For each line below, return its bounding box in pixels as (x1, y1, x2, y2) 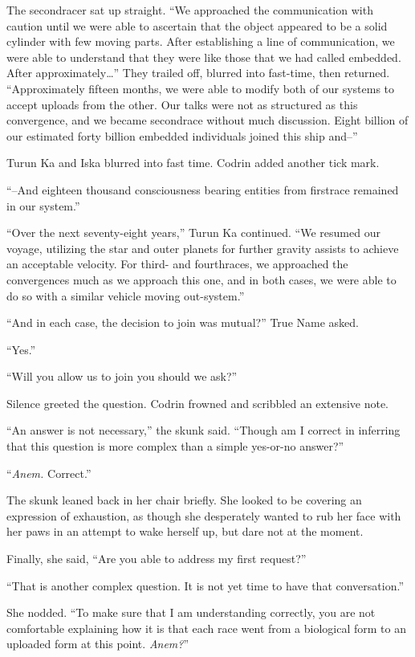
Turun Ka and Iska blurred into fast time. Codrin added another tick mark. (6, 154, 380, 171)
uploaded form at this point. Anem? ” (6, 635, 189, 652)
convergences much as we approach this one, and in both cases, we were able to (6, 271, 397, 288)
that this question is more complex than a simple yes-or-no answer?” (6, 438, 344, 455)
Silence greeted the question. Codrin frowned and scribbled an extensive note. (6, 394, 389, 411)
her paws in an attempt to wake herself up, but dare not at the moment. (6, 523, 364, 540)
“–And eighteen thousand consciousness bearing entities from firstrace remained (6, 181, 399, 198)
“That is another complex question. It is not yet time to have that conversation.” (6, 577, 405, 594)
